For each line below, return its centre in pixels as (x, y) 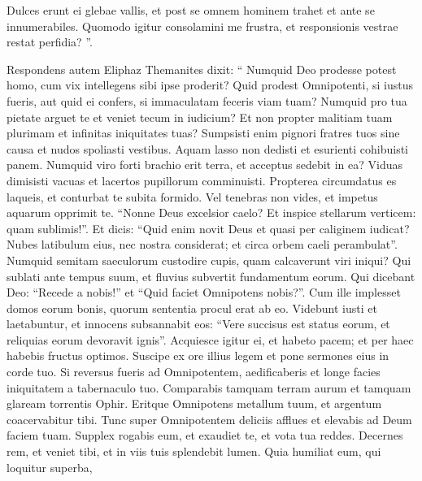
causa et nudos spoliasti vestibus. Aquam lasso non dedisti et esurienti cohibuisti (207, 148)
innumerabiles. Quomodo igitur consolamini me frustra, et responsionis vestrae (202, 26)
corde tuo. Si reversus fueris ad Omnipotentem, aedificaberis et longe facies (194, 372)
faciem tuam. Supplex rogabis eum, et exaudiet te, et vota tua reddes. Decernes (205, 435)
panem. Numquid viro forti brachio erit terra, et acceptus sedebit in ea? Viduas (204, 165)
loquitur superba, (50, 467)
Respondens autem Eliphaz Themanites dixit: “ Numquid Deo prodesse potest (202, 69)
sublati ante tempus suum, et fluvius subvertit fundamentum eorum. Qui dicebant (211, 276)
